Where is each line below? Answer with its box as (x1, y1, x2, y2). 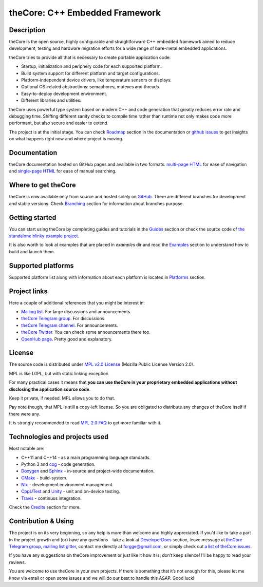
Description (9, 26, 46, 34)
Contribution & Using (9, 517, 74, 526)
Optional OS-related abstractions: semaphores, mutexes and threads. (21, 84, 161, 90)
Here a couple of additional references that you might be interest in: (9, 300, 145, 305)
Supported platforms (9, 261, 74, 270)
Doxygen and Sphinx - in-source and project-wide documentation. (21, 468, 155, 474)
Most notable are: (9, 446, 45, 452)
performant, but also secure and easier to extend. (9, 120, 109, 126)
